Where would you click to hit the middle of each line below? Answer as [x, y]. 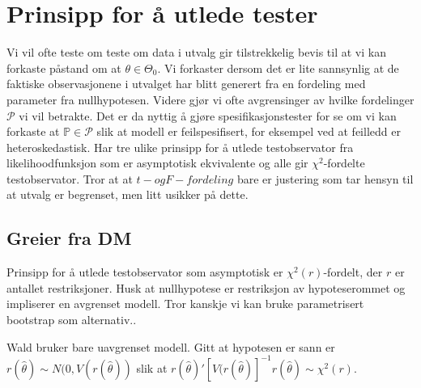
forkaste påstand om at [64, 67]
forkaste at [33, 131]
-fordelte [344, 163]
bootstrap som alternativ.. [72, 320]
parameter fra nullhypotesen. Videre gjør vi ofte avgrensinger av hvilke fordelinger [210, 99]
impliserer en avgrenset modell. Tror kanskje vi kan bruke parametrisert [185, 304]
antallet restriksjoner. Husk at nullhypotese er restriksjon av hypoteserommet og [206, 287]
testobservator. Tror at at [70, 178]
